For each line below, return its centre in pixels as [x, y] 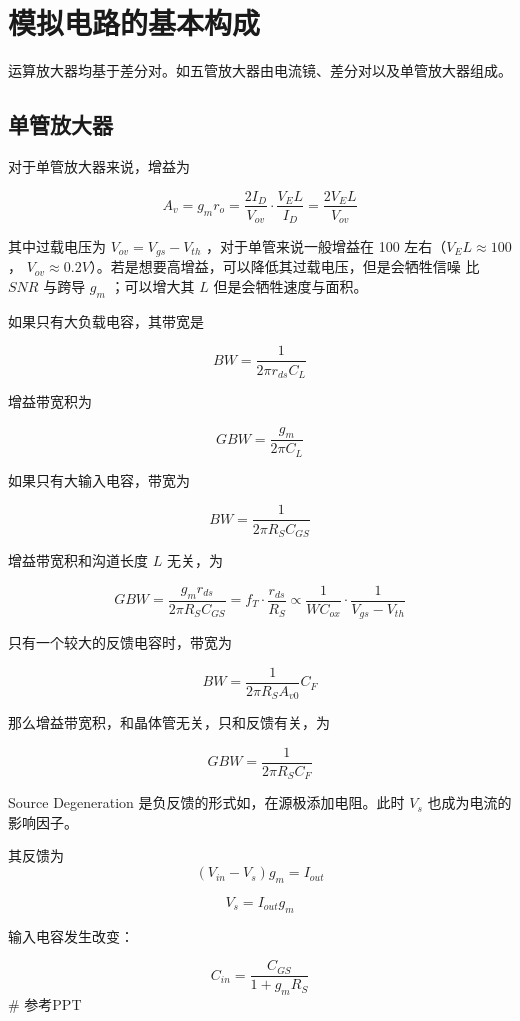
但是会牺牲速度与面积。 [290, 286]
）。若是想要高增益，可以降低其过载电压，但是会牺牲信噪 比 [284, 266]
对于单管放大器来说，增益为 [99, 165]
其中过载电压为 [57, 246]
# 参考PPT [45, 1004]
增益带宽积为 [50, 400]
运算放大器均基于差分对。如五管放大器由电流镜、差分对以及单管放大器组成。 [260, 70]
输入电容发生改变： [71, 935]
